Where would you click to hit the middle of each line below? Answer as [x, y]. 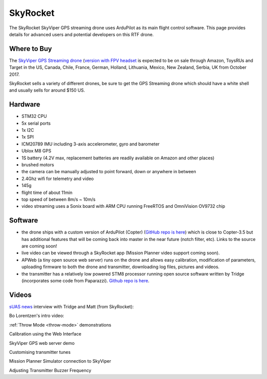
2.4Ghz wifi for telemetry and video [58, 179]
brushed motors [38, 165]
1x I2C [28, 130]
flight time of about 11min [47, 192]
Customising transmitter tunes [40, 352]
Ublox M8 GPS [36, 151]
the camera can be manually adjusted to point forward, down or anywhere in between [109, 172]
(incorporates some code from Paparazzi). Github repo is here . [86, 281]
